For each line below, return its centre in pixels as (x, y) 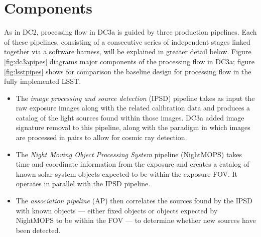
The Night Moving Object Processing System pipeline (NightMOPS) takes (129, 154)
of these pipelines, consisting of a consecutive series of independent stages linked (127, 41)
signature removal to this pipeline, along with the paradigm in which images (133, 127)
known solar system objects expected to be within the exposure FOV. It (127, 173)
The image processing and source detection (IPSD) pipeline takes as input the (135, 98)
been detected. (38, 230)
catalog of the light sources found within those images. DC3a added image (130, 117)
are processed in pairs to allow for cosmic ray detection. (101, 137)
